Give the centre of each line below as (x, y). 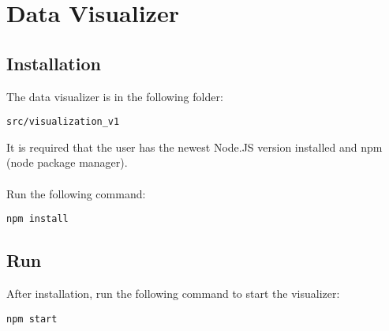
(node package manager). (67, 162)
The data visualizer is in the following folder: (115, 96)
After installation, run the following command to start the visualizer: (173, 293)
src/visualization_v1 (63, 122)
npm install (37, 219)
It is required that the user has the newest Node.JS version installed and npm (194, 147)
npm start (32, 319)
